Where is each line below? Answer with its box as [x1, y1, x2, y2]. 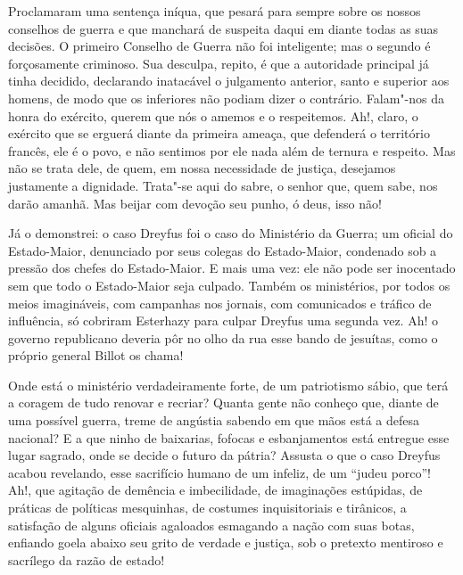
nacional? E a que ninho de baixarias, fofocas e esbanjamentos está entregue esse [8, 428, 450, 447]
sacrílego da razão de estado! [8, 550, 165, 569]
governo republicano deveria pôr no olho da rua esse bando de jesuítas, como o [8, 328, 438, 347]
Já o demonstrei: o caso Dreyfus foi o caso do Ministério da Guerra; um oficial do [8, 224, 453, 242]
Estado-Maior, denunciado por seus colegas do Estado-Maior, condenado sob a [8, 241, 437, 259]
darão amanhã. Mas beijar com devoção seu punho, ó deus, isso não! [8, 193, 382, 212]
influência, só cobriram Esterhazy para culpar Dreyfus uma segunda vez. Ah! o [8, 311, 439, 330]
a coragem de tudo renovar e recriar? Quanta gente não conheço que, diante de [8, 393, 439, 412]
